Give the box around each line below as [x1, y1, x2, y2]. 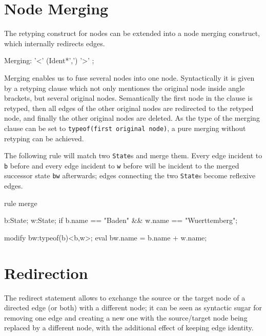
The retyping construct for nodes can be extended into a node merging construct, [4, 28, 260, 39]
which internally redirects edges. [4, 38, 105, 48]
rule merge [4, 197, 37, 208]
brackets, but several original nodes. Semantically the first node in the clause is [4, 92, 253, 103]
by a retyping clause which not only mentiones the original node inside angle [4, 82, 245, 93]
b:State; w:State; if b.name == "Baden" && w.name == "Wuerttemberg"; [4, 215, 238, 226]
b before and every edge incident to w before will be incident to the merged [4, 160, 239, 171]
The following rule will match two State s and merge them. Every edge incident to [4, 150, 262, 161]
